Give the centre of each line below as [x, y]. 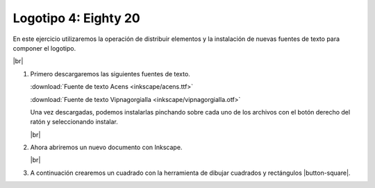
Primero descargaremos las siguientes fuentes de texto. [110, 74]
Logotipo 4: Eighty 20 [76, 18]
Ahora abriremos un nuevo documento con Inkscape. [106, 147]
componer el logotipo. [44, 48]
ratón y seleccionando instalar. [74, 122]
